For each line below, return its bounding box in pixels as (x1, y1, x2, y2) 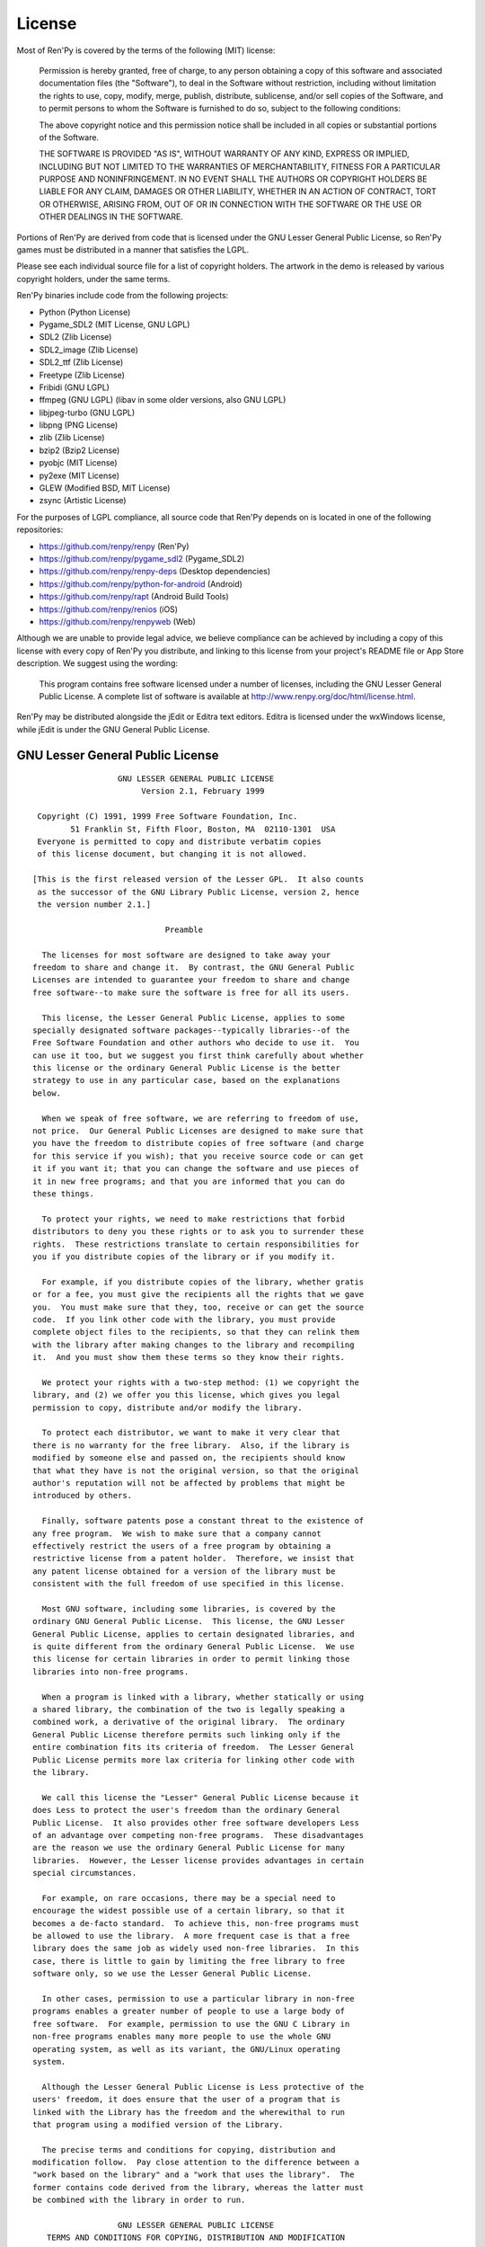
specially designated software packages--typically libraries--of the (32, 1025, 350, 1035)
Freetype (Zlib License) (39, 369, 126, 380)
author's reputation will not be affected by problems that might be (32, 1478, 346, 1488)
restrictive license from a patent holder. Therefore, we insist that (32, 1553, 355, 1564)
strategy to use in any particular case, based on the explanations (32, 1075, 340, 1086)
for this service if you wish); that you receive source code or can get (32, 1150, 365, 1161)
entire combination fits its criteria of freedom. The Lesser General (32, 1742, 355, 1753)
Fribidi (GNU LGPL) (39, 382, 110, 393)
